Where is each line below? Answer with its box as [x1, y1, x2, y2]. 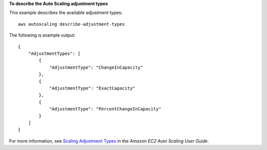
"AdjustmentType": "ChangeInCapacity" [49, 64, 143, 70]
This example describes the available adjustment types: [9, 10, 123, 16]
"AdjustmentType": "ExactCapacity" [49, 85, 135, 91]
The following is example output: [9, 32, 76, 38]
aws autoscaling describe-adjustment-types [18, 21, 125, 27]
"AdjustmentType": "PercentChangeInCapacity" [49, 106, 162, 112]
